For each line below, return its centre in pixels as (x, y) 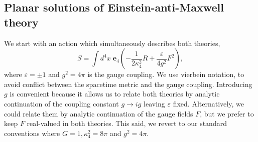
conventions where (32, 133)
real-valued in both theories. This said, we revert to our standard (127, 123)
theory (21, 22)
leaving (154, 103)
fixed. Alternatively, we (208, 103)
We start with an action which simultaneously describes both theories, (112, 43)
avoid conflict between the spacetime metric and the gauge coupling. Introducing (128, 84)
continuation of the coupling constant (61, 103)
